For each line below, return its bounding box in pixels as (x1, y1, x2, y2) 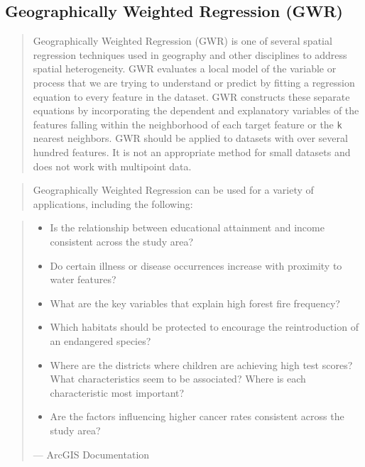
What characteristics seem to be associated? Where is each (50, 371, 306, 386)
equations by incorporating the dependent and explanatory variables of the (33, 103, 359, 118)
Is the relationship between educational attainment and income (50, 220, 325, 235)
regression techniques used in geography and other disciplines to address (33, 47, 347, 62)
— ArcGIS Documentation (33, 446, 150, 461)
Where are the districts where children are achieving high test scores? (50, 357, 353, 372)
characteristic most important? (50, 385, 185, 400)
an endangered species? (50, 333, 151, 348)
